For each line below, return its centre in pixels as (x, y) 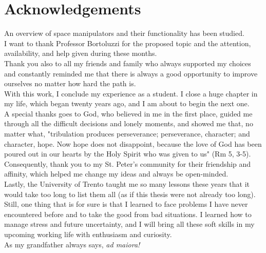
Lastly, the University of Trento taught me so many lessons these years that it (127, 184)
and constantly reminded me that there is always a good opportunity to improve (131, 73)
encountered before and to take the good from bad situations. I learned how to (128, 214)
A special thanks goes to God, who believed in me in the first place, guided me (128, 113)
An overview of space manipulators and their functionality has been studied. (124, 33)
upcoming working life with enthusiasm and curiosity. (88, 234)
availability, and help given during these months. (81, 53)
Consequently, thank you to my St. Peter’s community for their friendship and (128, 163)
